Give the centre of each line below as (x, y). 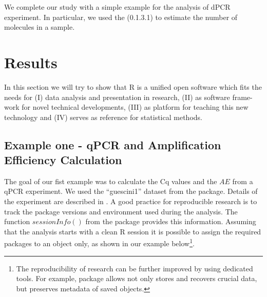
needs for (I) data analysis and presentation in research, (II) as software (117, 97)
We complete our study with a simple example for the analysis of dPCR (117, 7)
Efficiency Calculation (63, 160)
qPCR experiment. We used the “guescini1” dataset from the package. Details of (131, 191)
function (17, 221)
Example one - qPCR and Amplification (113, 144)
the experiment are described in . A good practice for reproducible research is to (131, 201)
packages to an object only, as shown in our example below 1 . (99, 243)
